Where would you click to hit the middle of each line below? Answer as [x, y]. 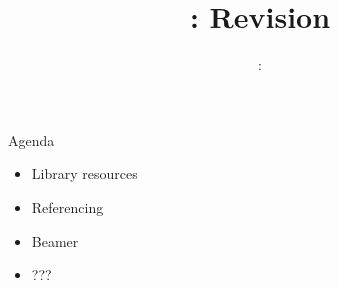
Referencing [67, 206]
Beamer [55, 240]
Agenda [31, 139]
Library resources [84, 173]
